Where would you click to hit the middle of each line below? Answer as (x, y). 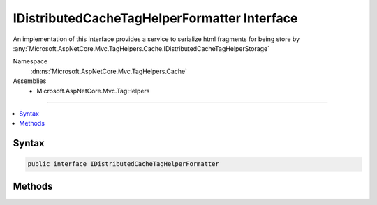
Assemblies (30, 81)
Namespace (30, 61)
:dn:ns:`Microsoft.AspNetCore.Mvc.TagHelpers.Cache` (109, 71)
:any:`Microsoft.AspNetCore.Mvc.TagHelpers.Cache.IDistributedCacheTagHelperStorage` (141, 48)
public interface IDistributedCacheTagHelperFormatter (123, 164)
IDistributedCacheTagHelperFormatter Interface (155, 18)
